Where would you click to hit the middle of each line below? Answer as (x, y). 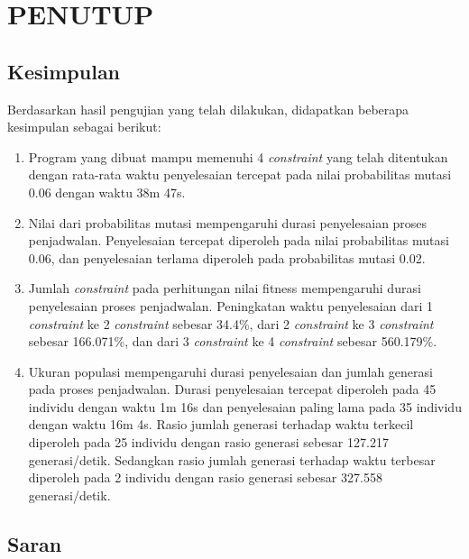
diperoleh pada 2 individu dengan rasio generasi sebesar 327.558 (205, 477)
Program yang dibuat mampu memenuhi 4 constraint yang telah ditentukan (238, 156)
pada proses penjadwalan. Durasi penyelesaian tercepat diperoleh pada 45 (232, 389)
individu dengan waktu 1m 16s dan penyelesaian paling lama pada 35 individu (245, 406)
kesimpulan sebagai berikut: (84, 127)
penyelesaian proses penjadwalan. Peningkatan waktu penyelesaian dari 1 (231, 305)
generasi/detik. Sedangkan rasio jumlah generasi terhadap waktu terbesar (232, 459)
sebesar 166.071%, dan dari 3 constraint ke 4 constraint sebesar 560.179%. (233, 341)
